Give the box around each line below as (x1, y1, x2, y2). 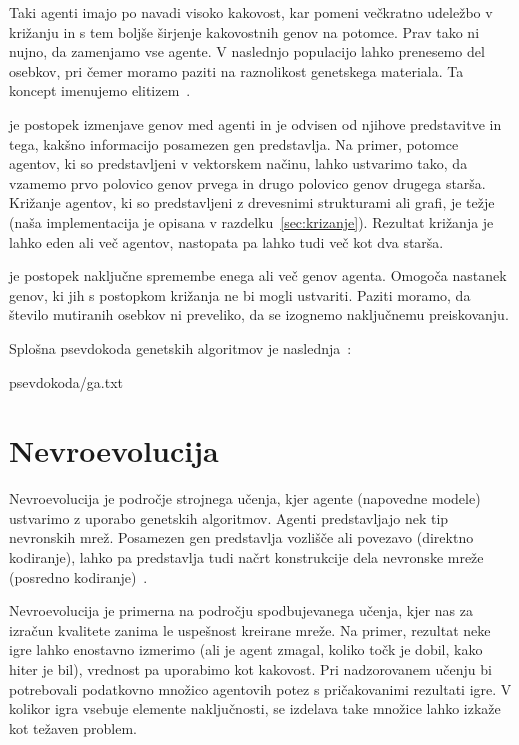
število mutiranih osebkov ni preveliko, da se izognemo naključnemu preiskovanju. (9, 304, 509, 325)
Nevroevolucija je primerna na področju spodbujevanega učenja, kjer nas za (9, 600, 473, 621)
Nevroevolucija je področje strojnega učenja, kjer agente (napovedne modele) (9, 488, 481, 509)
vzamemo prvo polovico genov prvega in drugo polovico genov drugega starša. (9, 172, 486, 193)
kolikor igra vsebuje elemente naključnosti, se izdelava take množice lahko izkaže (9, 698, 501, 719)
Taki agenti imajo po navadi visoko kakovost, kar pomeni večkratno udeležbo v (9, 2, 493, 22)
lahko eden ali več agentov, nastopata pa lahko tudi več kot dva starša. (9, 231, 444, 252)
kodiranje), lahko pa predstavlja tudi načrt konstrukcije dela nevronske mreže (9, 547, 484, 567)
